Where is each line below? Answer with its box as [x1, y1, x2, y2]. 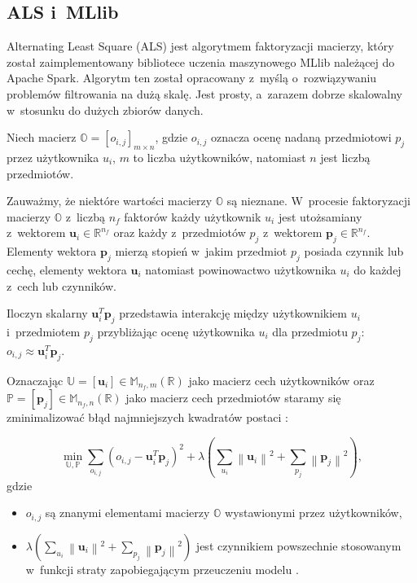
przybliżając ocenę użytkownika [97, 322, 255, 340]
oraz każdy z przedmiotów [113, 224, 246, 241]
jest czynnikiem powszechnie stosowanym [195, 537, 402, 554]
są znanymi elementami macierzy [45, 504, 210, 521]
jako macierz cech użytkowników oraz [188, 371, 375, 388]
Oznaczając [7, 371, 64, 388]
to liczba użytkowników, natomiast [133, 148, 306, 165]
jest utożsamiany [278, 208, 362, 225]
